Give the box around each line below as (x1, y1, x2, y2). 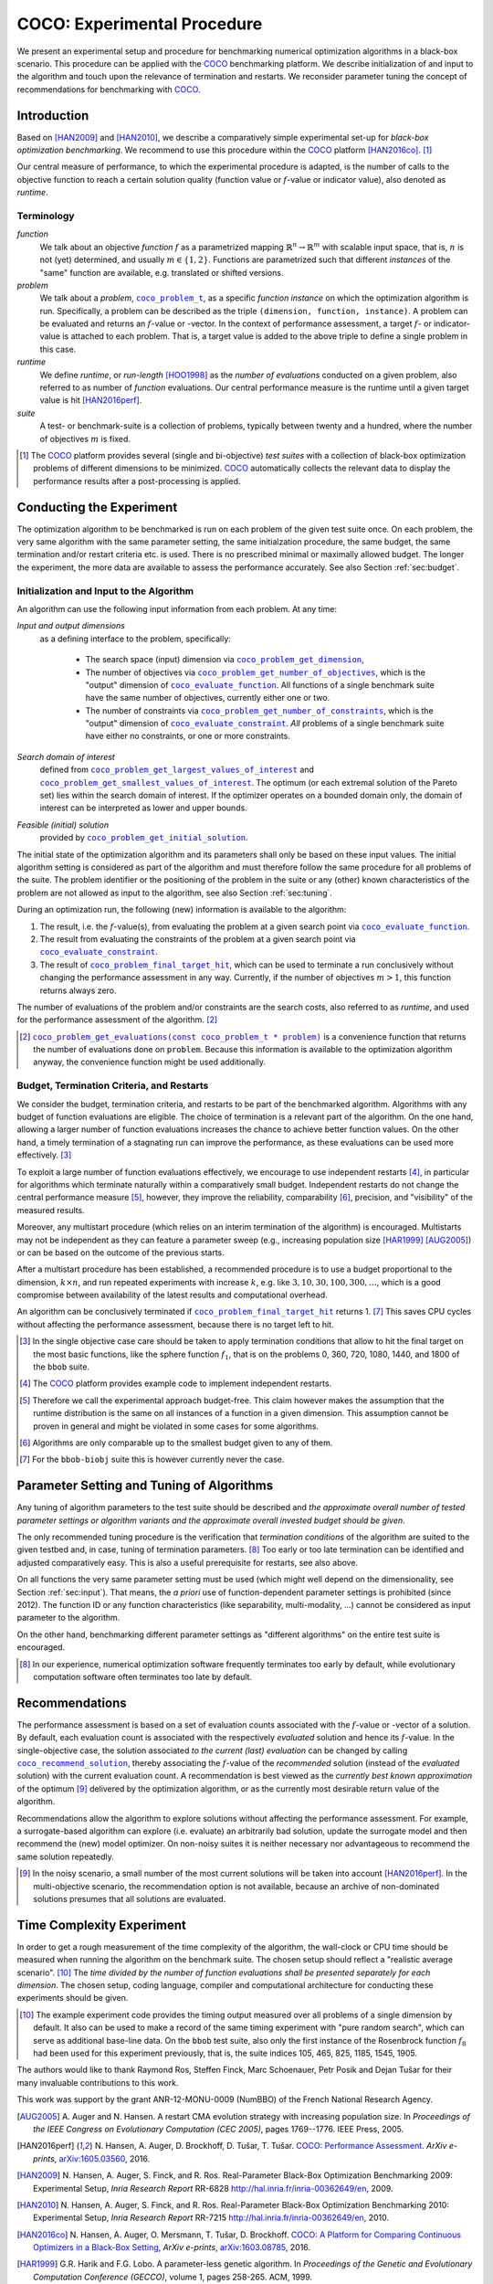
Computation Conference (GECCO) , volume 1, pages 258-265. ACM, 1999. (33, 2271, 313, 2282)
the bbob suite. (33, 1361, 90, 1372)
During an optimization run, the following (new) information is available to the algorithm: (16, 904, 347, 915)
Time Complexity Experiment (16, 1917, 187, 1932)
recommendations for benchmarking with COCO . (16, 83, 201, 95)
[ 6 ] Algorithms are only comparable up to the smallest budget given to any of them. (19, 1437, 333, 1448)
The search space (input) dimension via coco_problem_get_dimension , (85, 654, 364, 665)
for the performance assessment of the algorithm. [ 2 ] (16, 1014, 218, 1025)
